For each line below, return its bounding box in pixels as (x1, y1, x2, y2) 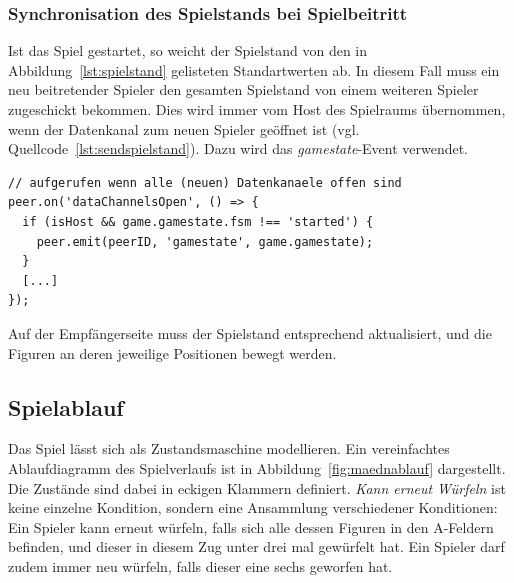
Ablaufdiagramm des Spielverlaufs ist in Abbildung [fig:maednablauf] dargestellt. (8, 457, 506, 478)
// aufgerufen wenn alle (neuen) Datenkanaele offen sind (8, 175, 402, 190)
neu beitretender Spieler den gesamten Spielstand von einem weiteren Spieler (8, 79, 479, 100)
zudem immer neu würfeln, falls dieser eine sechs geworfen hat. (8, 555, 393, 576)
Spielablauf (8, 391, 124, 422)
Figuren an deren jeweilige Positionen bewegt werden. (8, 342, 337, 363)
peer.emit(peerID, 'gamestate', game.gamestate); (36, 234, 374, 249)
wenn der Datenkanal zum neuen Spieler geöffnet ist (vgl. (8, 118, 360, 139)
